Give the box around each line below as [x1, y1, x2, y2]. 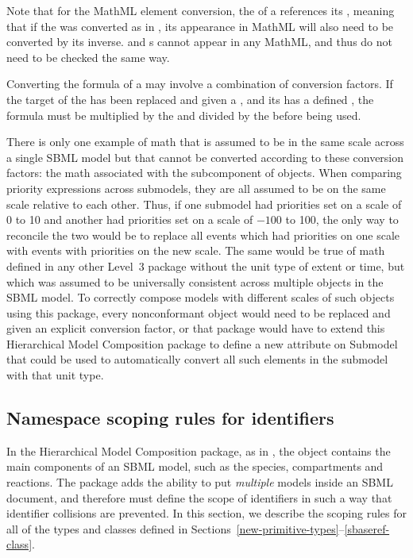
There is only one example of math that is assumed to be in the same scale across [6, 133, 404, 150]
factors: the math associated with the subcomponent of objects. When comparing [6, 164, 402, 181]
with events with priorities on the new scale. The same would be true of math [6, 242, 385, 259]
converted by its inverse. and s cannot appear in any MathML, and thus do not [6, 33, 392, 50]
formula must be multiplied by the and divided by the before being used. [6, 106, 361, 123]
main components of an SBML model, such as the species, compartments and [6, 458, 384, 475]
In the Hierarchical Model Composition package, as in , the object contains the [6, 442, 391, 459]
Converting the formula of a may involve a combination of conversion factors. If [6, 75, 393, 92]
